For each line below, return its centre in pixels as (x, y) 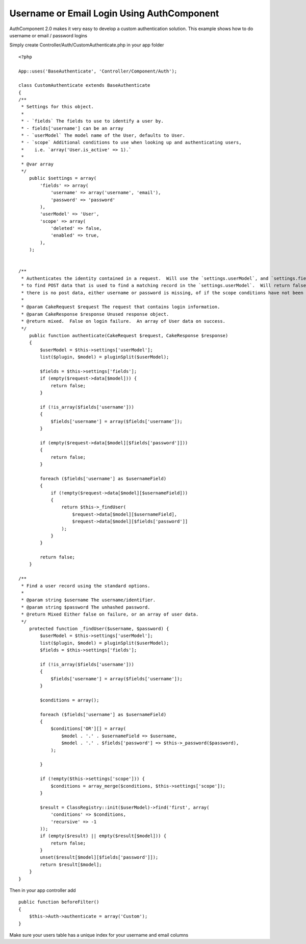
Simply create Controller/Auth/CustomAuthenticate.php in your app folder (87, 45)
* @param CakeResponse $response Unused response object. (95, 314)
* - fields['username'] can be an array (72, 128)
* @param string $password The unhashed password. (86, 607)
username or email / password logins (48, 35)
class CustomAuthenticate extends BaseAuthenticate (84, 85)
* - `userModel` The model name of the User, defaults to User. (103, 136)
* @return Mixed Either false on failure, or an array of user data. (110, 615)
